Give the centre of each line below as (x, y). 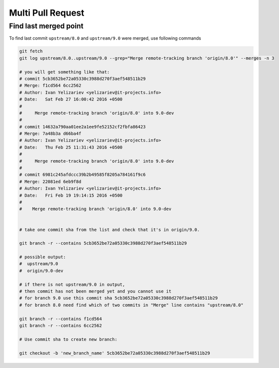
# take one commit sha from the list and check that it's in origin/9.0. (109, 230)
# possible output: (43, 257)
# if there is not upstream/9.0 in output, (72, 284)
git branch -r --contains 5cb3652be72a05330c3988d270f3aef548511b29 (103, 243)
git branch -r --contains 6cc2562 (61, 326)
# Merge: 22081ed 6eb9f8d (50, 182)
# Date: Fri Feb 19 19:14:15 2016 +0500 (71, 195)
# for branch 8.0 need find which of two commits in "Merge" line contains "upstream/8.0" (131, 305)
